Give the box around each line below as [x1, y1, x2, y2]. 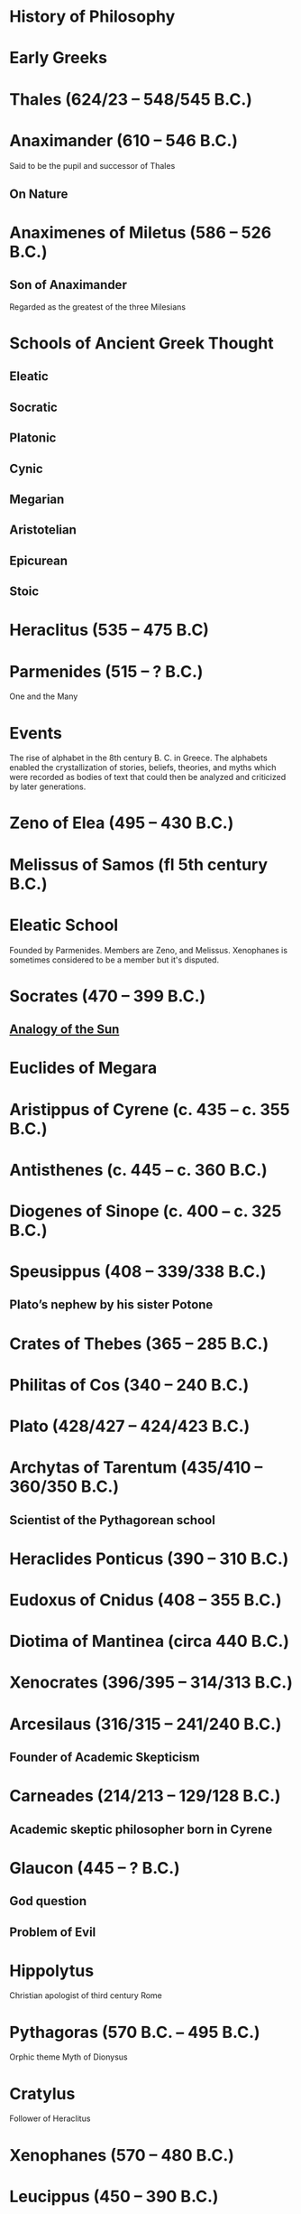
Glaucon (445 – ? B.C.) [9, 1857, 180, 1878]
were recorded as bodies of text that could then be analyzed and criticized [9, 772, 287, 783]
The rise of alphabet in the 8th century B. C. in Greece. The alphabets [9, 752, 268, 764]
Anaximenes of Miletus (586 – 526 [9, 223, 272, 243]
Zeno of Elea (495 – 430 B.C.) [9, 813, 234, 833]
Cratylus [9, 2083, 76, 2104]
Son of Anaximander [9, 277, 128, 293]
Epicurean [9, 553, 68, 568]
